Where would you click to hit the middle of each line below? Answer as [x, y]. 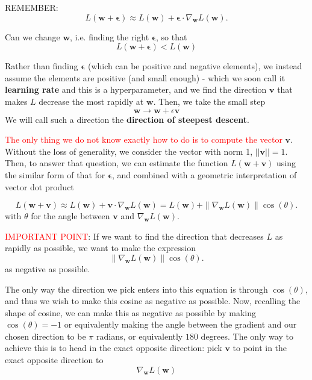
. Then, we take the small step [209, 101]
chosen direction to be [45, 336]
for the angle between [70, 216]
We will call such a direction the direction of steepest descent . [127, 119]
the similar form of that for [55, 174]
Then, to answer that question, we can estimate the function [117, 163]
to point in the [260, 348]
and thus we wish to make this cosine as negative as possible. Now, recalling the [153, 301]
